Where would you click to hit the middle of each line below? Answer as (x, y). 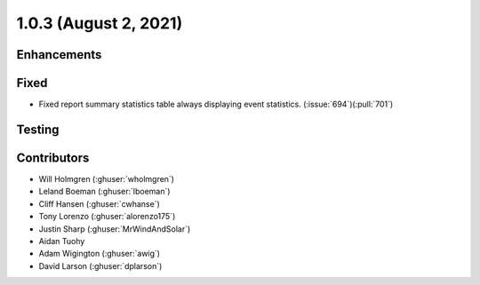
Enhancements (59, 55)
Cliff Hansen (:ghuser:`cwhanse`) (99, 203)
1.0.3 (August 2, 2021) (100, 23)
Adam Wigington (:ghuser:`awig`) (99, 254)
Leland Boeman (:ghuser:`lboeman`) (104, 192)
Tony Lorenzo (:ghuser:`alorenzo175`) (107, 217)
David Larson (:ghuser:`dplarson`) (100, 265)
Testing (38, 129)
